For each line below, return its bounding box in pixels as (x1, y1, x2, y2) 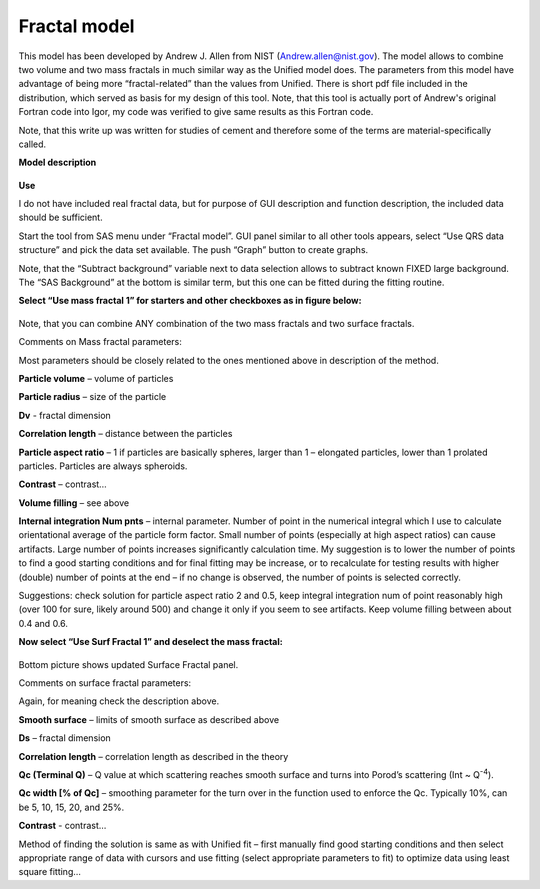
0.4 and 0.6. (18, 617, 69, 629)
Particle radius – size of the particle (18, 391, 167, 403)
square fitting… (18, 866, 82, 878)
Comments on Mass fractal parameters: (18, 336, 182, 348)
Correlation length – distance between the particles (18, 428, 233, 440)
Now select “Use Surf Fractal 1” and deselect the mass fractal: (18, 636, 284, 648)
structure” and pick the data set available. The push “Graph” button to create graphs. (18, 244, 369, 256)
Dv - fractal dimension (18, 409, 112, 421)
